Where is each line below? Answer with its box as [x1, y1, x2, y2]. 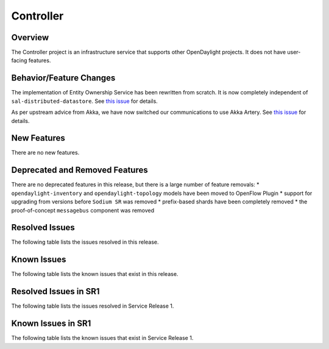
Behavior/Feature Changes [11, 73, 116, 83]
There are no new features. [11, 149, 80, 157]
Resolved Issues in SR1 [11, 286, 100, 297]
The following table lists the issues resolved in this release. [11, 238, 159, 246]
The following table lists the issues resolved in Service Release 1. [11, 302, 174, 310]
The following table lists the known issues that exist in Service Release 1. [11, 334, 194, 342]
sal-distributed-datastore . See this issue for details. [11, 97, 158, 105]
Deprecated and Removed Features [11, 165, 149, 175]
